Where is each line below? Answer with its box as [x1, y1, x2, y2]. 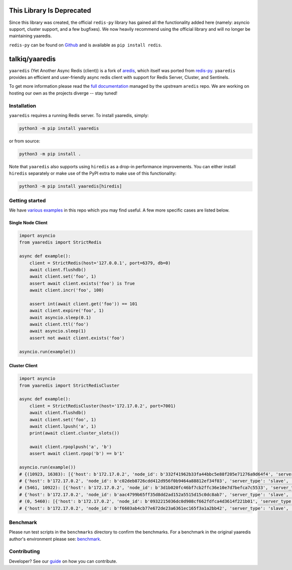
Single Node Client [9, 219, 48, 225]
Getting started [9, 197, 46, 204]
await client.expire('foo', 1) [29, 308, 104, 314]
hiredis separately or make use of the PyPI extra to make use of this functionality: [9, 171, 177, 177]
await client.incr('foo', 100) [29, 288, 104, 293]
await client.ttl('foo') [29, 322, 89, 327]
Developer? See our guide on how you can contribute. [9, 558, 118, 564]
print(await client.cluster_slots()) [29, 431, 120, 436]
